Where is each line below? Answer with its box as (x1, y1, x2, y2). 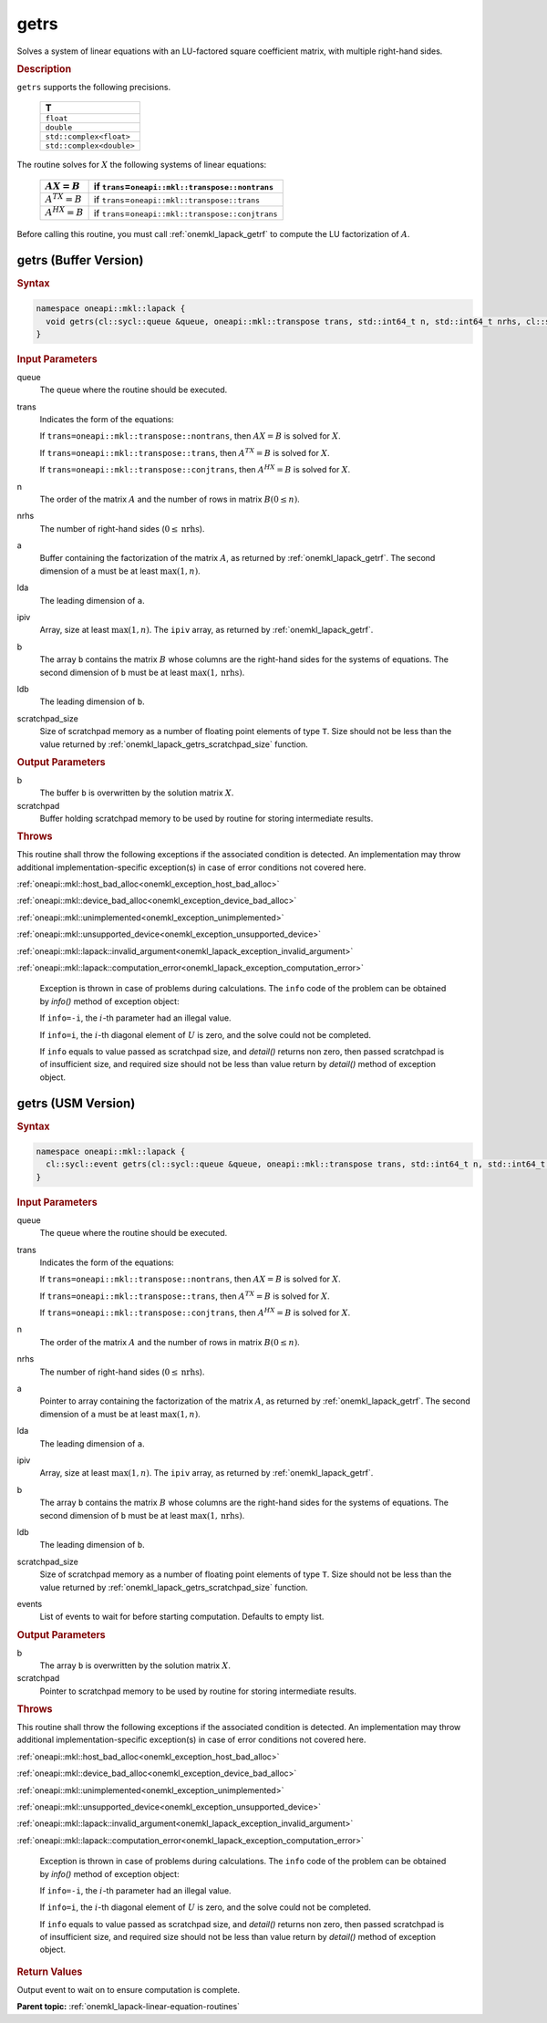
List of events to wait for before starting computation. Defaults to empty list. (39, 1611, 325, 1623)
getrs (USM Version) (16, 1095, 136, 1111)
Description (16, 62, 72, 75)
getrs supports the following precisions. (16, 81, 171, 92)
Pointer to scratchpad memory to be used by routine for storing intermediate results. (39, 1686, 357, 1696)
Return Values (16, 1966, 83, 1978)
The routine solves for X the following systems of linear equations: (16, 160, 267, 171)
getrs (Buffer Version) (16, 252, 144, 268)
